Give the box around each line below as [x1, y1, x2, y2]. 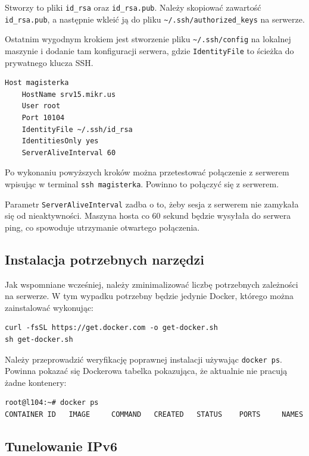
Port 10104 [21, 114, 65, 122]
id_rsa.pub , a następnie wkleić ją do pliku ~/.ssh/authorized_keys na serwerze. [5, 12, 305, 25]
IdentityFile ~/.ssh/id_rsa [21, 125, 133, 134]
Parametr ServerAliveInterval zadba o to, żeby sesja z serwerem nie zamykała [5, 197, 299, 210]
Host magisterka [5, 78, 69, 87]
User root [21, 102, 61, 111]
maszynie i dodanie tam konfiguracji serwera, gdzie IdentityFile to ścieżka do [5, 44, 294, 56]
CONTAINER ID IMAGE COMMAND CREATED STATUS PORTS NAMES [5, 410, 304, 419]
